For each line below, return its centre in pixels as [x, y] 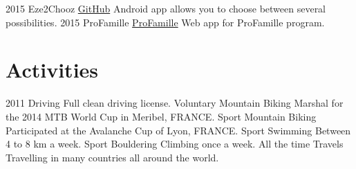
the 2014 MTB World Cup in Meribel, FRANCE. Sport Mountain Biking [161, 116]
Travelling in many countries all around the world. [112, 157]
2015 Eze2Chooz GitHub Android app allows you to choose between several [166, 8]
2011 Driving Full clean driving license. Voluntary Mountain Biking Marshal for [175, 103]
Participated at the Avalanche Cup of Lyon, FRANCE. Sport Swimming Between [178, 130]
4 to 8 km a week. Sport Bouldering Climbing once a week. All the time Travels [175, 144]
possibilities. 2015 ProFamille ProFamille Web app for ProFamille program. [165, 22]
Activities [52, 70]
